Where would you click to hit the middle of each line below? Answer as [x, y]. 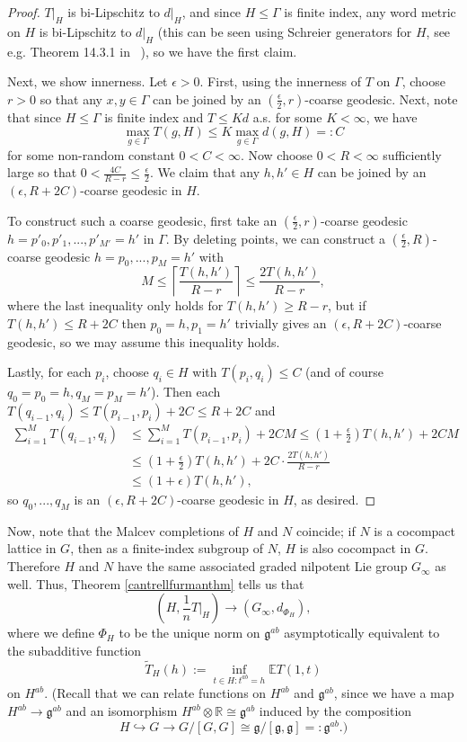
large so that [42, 172]
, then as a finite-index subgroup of [167, 548]
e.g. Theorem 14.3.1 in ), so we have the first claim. [152, 51]
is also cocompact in [355, 548]
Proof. [24, 12]
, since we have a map [394, 693]
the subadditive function [75, 650]
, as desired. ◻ [335, 500]
